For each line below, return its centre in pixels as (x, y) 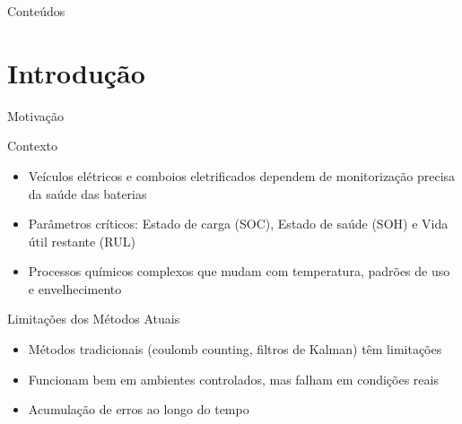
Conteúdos (36, 11)
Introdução (76, 72)
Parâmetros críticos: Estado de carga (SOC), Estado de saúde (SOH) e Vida (238, 224)
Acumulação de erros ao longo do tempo (139, 409)
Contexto (32, 146)
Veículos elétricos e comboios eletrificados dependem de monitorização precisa (242, 175)
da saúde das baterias (87, 193)
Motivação (35, 115)
